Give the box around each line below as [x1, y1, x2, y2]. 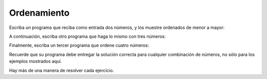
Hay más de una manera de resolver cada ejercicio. [9, 67, 114, 73]
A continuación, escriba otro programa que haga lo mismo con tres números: [9, 33, 166, 39]
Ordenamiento [9, 7, 70, 18]
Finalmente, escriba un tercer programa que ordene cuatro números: [9, 42, 149, 49]
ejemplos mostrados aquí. [9, 58, 62, 64]
